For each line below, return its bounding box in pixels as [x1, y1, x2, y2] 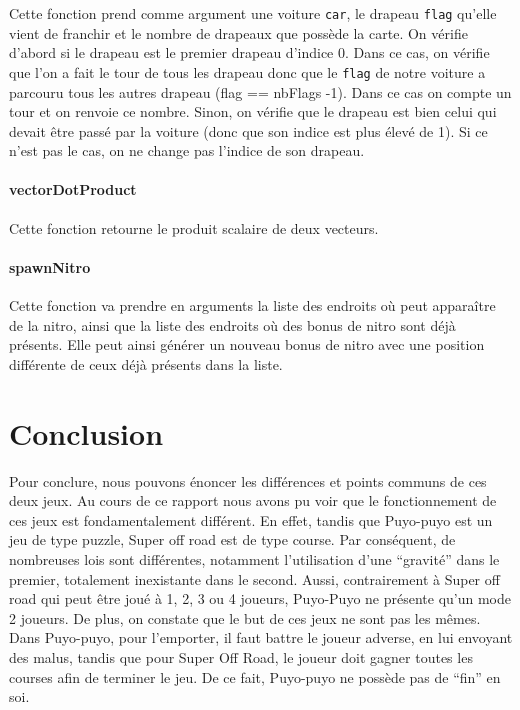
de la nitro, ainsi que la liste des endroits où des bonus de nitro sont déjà [9, 314, 456, 335]
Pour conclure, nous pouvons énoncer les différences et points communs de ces [9, 470, 487, 491]
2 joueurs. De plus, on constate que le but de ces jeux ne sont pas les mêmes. [9, 607, 481, 628]
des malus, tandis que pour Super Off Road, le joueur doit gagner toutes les [9, 646, 473, 667]
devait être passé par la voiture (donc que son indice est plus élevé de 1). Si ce [9, 120, 488, 141]
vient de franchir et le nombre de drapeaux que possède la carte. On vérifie [9, 22, 468, 43]
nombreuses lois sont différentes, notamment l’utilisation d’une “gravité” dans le [9, 548, 500, 569]
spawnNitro [9, 256, 91, 277]
